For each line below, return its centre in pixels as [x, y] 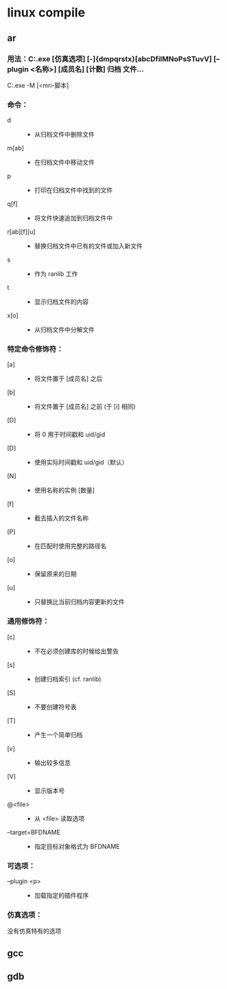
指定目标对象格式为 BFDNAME [77, 846]
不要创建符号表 [55, 707]
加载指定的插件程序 [61, 896]
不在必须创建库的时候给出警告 [76, 651]
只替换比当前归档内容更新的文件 [79, 602]
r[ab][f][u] [21, 232]
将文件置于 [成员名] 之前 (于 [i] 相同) [85, 407]
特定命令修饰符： [35, 350]
